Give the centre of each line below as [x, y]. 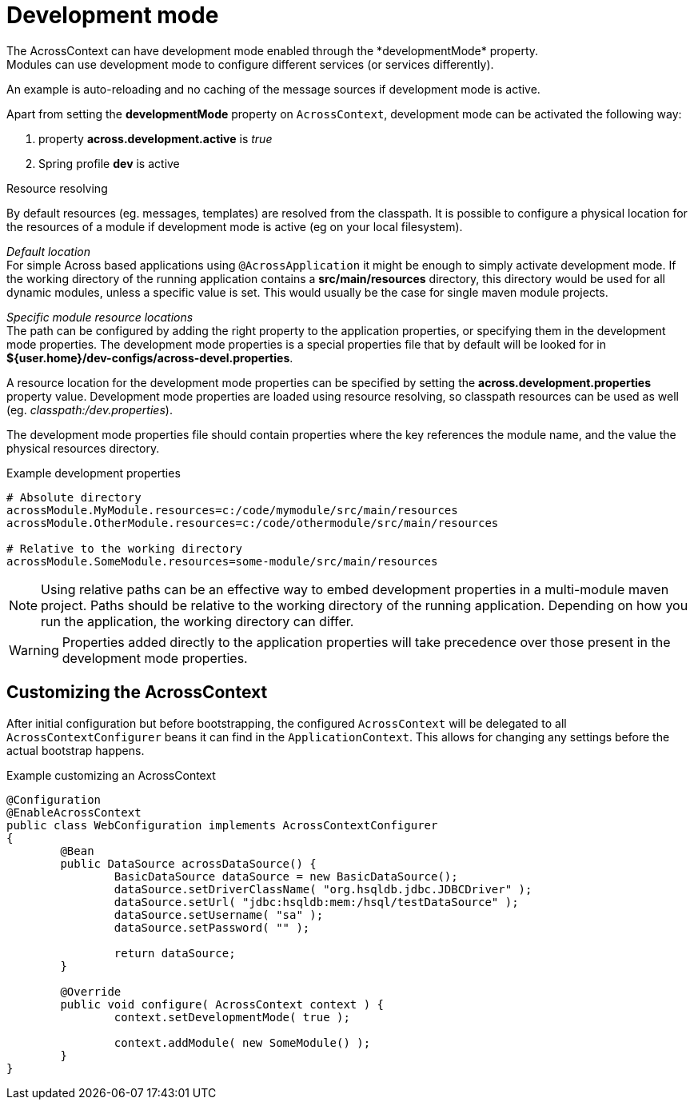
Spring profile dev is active [109, 163]
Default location [49, 251]
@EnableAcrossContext [74, 812]
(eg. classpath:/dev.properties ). [90, 409]
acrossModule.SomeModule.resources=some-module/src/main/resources [222, 561]
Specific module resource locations [100, 317]
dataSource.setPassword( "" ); [212, 927]
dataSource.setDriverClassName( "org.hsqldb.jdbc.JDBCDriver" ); [323, 889]
